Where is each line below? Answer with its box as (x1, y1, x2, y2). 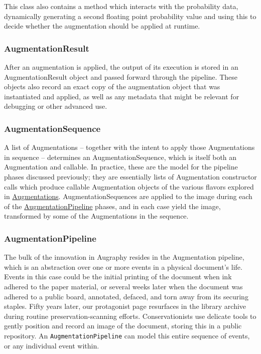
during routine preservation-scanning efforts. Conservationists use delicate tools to (4, 310, 256, 321)
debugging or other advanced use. (4, 101, 107, 111)
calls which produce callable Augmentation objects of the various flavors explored (4, 181, 254, 192)
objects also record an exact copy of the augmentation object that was (4, 81, 220, 92)
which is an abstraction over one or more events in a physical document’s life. (4, 261, 242, 272)
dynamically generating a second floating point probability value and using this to (4, 11, 256, 21)
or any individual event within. (4, 340, 99, 350)
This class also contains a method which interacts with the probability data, (4, 1, 238, 11)
